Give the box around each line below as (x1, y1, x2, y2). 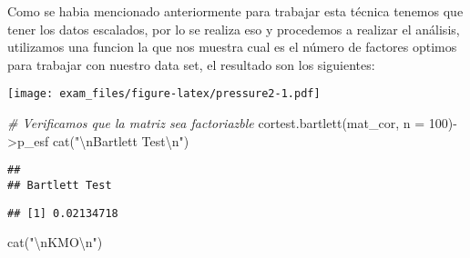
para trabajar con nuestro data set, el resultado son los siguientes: (7, 55, 375, 74)
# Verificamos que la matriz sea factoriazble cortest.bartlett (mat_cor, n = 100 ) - (7, 114, 457, 133)
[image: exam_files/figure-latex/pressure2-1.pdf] (7, 87, 321, 101)
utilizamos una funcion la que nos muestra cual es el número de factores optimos (7, 37, 457, 56)
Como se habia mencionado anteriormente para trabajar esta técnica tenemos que (7, 2, 464, 20)
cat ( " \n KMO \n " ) (7, 233, 103, 252)
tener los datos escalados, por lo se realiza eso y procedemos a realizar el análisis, (7, 19, 460, 38)
